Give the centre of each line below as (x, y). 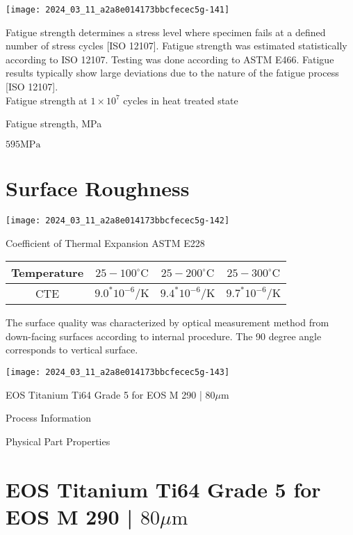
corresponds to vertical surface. (72, 350)
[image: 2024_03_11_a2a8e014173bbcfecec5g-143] (118, 372)
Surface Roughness (98, 188)
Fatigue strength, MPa (54, 123)
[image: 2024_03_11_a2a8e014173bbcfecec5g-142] (118, 220)
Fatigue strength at (47, 100)
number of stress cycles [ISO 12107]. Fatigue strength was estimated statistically (176, 46)
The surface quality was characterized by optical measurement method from (167, 322)
